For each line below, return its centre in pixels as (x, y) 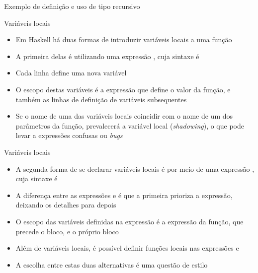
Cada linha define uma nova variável (71, 73)
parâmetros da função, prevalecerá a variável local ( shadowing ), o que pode (130, 125)
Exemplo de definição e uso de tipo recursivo (72, 6)
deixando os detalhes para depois (66, 205)
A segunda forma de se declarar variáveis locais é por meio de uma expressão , (135, 169)
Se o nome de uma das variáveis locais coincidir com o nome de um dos (124, 116)
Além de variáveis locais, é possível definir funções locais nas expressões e (127, 248)
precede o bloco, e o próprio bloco (67, 231)
